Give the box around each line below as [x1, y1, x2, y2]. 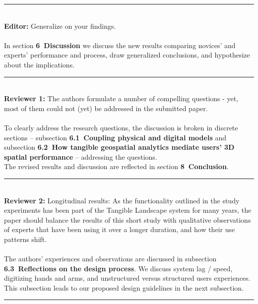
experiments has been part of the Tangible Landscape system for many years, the [4, 205, 252, 215]
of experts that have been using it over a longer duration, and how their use [4, 224, 235, 235]
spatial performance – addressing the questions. [4, 151, 157, 162]
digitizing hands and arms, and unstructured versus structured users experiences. [4, 273, 251, 283]
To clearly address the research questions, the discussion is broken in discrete [4, 122, 238, 132]
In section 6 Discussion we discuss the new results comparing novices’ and [4, 40, 236, 50]
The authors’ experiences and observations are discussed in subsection [4, 253, 217, 264]
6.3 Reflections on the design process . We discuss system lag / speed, [4, 263, 233, 273]
